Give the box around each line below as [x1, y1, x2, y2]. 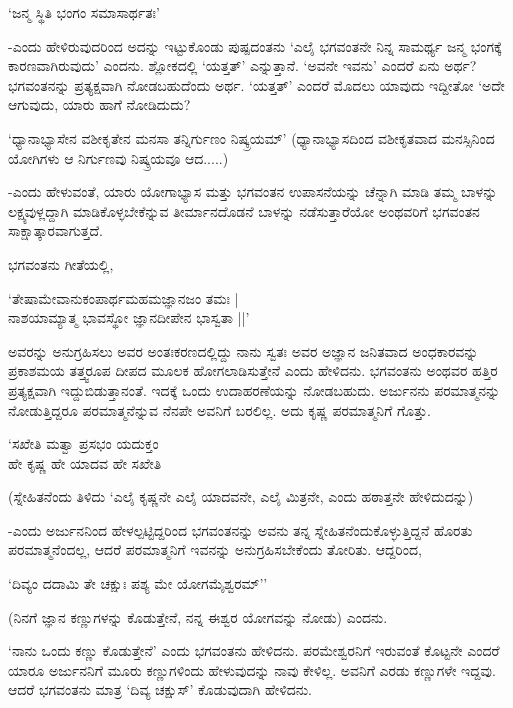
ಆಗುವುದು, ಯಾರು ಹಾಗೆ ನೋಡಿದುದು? [8, 94, 191, 115]
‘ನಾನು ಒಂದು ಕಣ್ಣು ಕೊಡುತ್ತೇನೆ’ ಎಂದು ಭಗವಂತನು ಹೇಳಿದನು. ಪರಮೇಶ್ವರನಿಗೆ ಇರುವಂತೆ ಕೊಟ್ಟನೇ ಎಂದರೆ [8, 640, 500, 661]
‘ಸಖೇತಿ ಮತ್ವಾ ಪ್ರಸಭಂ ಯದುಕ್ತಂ [8, 433, 159, 454]
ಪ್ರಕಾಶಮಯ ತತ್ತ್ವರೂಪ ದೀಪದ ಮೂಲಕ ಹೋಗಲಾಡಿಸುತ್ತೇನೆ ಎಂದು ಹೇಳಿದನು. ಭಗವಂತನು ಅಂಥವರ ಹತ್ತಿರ [8, 360, 498, 381]
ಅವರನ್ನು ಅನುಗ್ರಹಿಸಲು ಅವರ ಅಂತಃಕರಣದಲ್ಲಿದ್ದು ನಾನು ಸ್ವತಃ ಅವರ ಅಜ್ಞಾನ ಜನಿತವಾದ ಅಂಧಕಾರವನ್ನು [8, 340, 479, 361]
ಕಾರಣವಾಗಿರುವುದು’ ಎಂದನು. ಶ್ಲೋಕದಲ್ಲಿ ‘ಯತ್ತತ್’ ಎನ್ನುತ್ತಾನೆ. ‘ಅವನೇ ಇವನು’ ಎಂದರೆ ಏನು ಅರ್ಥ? [8, 55, 477, 76]
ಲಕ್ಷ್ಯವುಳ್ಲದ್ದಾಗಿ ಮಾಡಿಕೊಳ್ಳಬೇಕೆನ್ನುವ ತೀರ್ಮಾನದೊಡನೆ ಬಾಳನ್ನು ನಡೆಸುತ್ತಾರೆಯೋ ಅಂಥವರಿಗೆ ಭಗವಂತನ [8, 200, 480, 221]
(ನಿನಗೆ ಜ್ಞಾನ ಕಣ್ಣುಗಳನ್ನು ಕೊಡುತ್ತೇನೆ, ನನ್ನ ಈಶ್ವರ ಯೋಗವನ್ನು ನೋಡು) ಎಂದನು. [8, 606, 388, 627]
